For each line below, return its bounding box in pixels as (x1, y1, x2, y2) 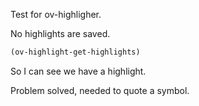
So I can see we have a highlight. (10, 65, 147, 77)
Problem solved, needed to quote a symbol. (10, 84, 190, 96)
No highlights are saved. (10, 28, 111, 39)
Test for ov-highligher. (10, 9, 102, 20)
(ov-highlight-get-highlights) (10, 47, 141, 57)
